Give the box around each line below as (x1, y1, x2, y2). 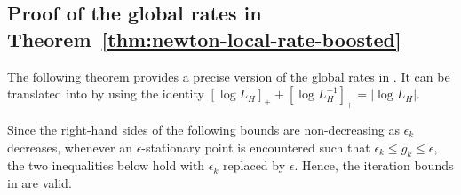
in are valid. (7, 173, 72, 191)
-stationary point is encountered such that (141, 137, 370, 156)
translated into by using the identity (7, 84, 204, 103)
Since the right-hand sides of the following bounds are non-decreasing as (7, 120, 400, 138)
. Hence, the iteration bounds (294, 156, 454, 175)
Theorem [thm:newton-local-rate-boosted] (7, 25, 401, 52)
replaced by (223, 156, 286, 175)
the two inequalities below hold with (7, 156, 205, 175)
